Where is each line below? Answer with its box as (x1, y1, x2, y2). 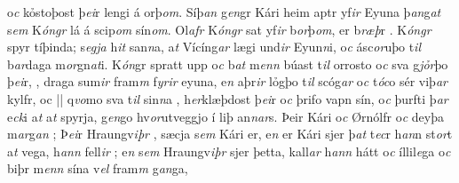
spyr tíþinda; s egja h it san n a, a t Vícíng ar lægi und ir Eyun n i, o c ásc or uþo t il (7, 37, 421, 56)
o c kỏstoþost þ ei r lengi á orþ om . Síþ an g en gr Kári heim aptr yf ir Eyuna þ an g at (7, 3, 441, 20)
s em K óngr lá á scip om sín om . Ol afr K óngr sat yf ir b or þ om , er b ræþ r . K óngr (7, 20, 431, 38)
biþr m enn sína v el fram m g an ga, (7, 159, 188, 178)
